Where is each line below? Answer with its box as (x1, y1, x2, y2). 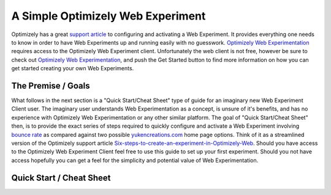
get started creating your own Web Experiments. (11, 65, 134, 72)
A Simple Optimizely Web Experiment (11, 9, 206, 23)
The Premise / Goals (11, 80, 90, 91)
